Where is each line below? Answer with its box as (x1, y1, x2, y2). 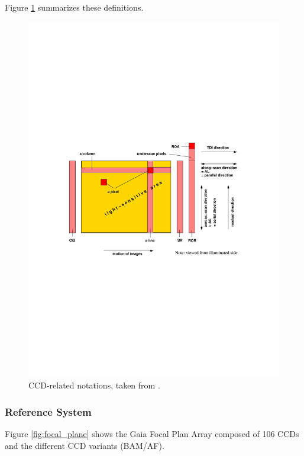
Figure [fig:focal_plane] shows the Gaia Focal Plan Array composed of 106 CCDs (5, 427, 299, 439)
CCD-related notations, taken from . (28, 379, 160, 391)
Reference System (5, 404, 92, 419)
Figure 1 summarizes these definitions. (5, 1, 144, 13)
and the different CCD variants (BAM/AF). (5, 439, 164, 451)
